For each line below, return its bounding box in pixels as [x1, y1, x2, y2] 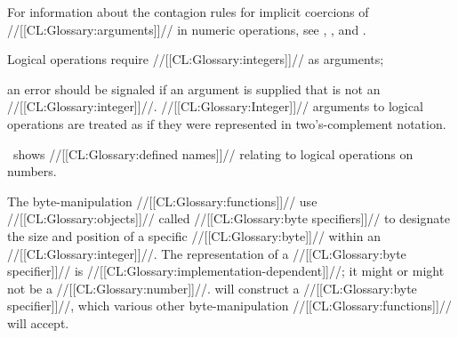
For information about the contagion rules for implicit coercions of [7, 3, 369, 20]
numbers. [7, 162, 57, 181]
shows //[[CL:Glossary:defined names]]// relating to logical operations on [12, 144, 414, 163]
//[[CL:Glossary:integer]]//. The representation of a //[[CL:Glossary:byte [7, 244, 406, 262]
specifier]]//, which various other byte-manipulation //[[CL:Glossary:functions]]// [7, 296, 452, 315]
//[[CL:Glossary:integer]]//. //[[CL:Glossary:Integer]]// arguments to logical [7, 97, 423, 116]
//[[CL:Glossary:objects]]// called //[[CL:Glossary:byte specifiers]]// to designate [7, 209, 450, 228]
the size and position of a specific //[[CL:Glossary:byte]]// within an [7, 226, 381, 245]
